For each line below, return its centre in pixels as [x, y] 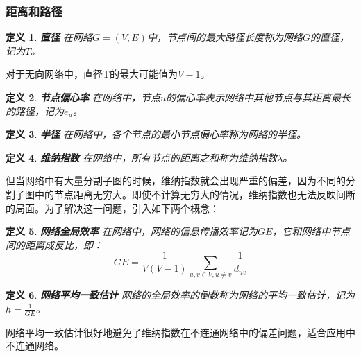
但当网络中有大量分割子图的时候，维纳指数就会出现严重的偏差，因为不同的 [176, 181]
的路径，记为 [35, 111]
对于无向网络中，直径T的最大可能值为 [92, 74]
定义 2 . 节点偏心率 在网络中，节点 [83, 97]
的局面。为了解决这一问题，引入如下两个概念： [112, 208]
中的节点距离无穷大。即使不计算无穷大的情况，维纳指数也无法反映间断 [195, 194]
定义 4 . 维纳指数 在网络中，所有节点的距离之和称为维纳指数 [141, 157]
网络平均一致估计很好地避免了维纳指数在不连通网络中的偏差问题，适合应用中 [180, 332]
